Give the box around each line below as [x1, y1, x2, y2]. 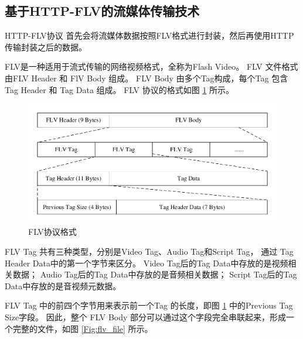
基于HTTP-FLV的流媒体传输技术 [5, 2, 200, 20]
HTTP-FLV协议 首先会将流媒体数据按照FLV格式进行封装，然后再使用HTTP [5, 29, 294, 42]
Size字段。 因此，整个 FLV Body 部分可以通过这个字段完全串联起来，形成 [5, 311, 287, 323]
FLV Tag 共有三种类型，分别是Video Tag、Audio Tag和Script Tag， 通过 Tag [5, 245, 294, 258]
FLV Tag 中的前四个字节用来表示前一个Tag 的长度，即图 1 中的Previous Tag [5, 299, 293, 311]
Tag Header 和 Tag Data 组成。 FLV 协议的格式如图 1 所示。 [5, 83, 234, 95]
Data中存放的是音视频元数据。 [5, 279, 121, 292]
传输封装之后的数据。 [5, 40, 87, 53]
